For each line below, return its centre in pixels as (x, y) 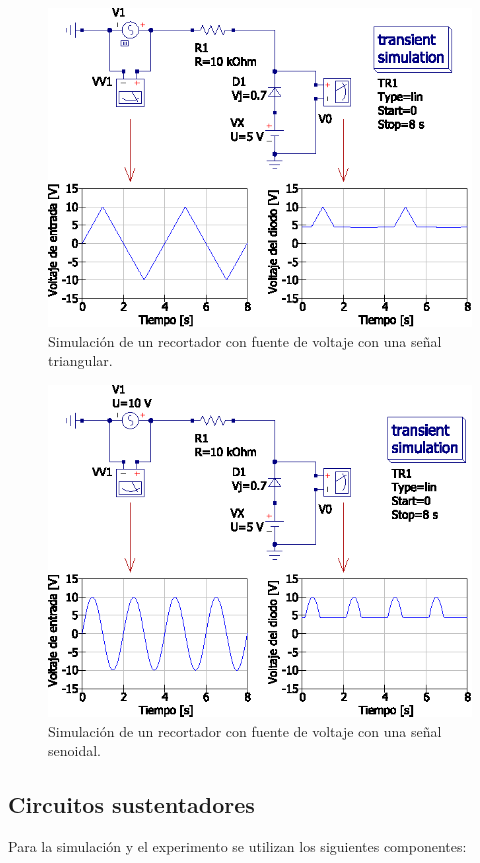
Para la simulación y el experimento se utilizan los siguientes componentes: (237, 845)
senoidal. (74, 750)
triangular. (80, 360)
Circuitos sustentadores (131, 804)
